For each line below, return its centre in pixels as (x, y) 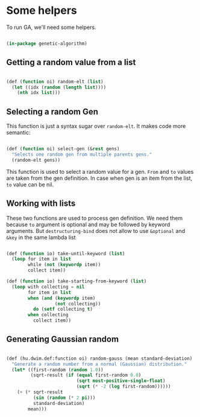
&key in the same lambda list (41, 237)
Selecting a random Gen (52, 111)
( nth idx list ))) (39, 93)
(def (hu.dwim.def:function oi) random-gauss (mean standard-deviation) (99, 358)
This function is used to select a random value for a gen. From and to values (100, 171)
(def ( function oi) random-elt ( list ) (55, 81)
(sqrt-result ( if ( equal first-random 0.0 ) (86, 375)
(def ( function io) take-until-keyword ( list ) (66, 253)
